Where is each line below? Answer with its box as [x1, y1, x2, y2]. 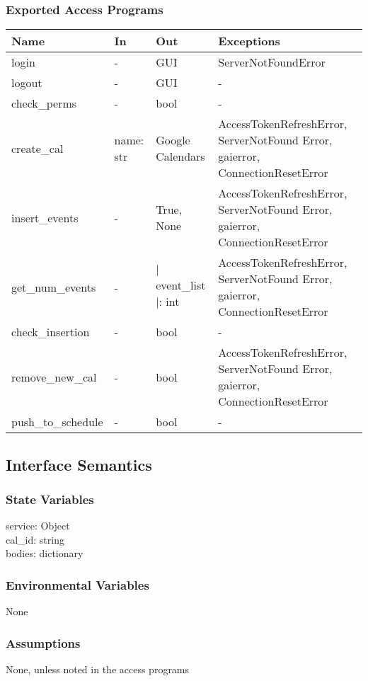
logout [11, 74, 42, 91]
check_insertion [11, 324, 90, 340]
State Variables [6, 490, 94, 508]
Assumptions [6, 634, 81, 651]
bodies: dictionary [6, 546, 84, 561]
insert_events [11, 209, 79, 226]
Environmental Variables [6, 576, 149, 593]
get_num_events [11, 278, 96, 295]
